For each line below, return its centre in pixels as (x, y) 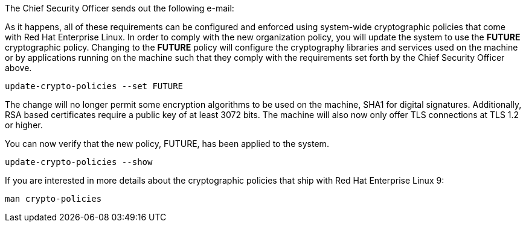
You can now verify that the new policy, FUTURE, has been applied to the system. (167, 144)
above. (18, 68)
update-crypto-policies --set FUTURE (94, 86)
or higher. (24, 125)
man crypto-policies (53, 199)
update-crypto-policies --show (79, 162)
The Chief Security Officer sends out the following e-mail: (120, 8)
